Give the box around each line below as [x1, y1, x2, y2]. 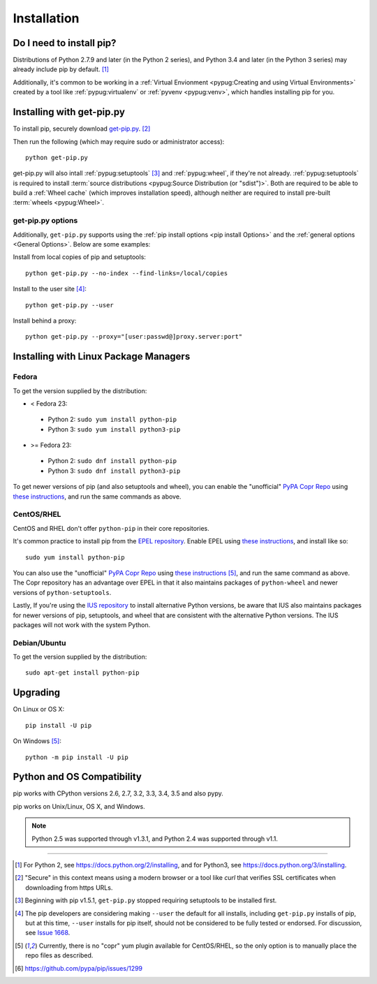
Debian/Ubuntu [13, 638, 66, 647]
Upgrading [13, 686, 61, 698]
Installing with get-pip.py [13, 106, 126, 118]
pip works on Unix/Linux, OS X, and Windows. [13, 802, 146, 810]
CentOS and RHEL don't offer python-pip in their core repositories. [13, 524, 209, 532]
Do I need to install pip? [13, 37, 117, 49]
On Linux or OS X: [13, 705, 65, 714]
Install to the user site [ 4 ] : [13, 285, 87, 293]
